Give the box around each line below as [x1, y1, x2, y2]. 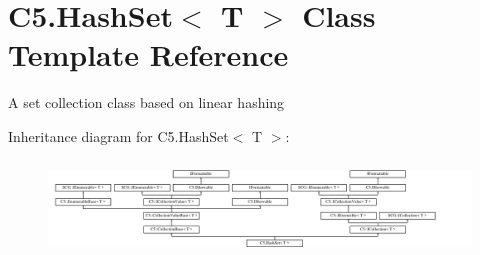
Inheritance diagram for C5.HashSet [8, 125, 229, 146]
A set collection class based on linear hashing [8, 92, 285, 113]
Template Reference [8, 34, 289, 75]
